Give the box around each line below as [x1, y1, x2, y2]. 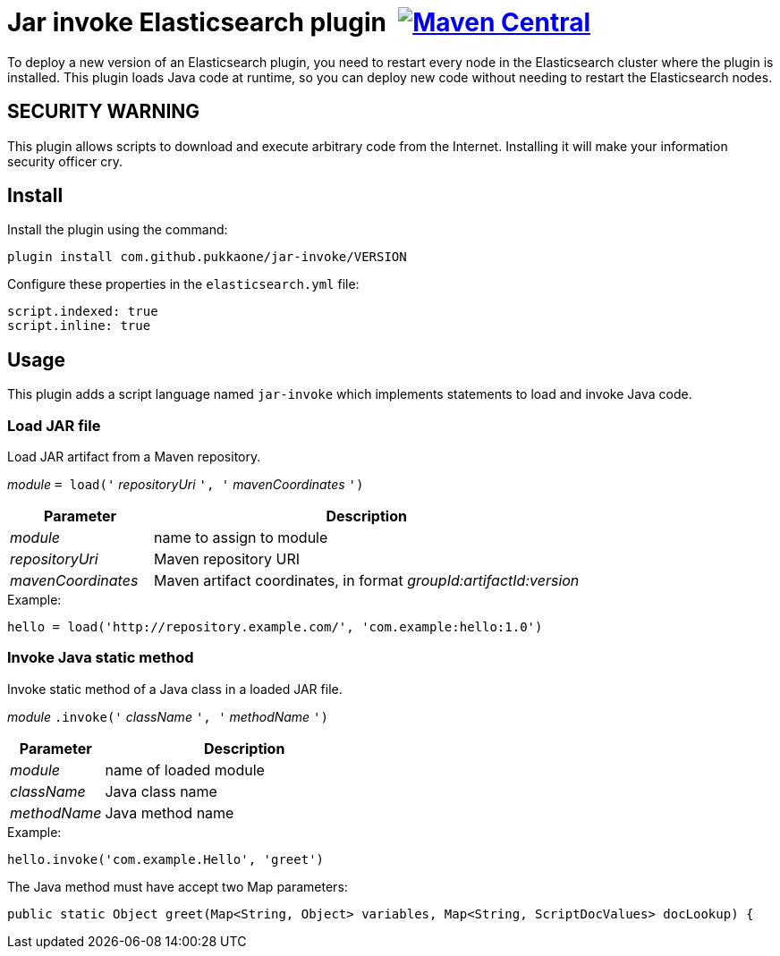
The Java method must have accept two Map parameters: [7, 878, 348, 894]
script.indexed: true [7, 304, 158, 319]
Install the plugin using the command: [7, 222, 228, 238]
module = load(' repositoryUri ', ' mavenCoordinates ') [7, 477, 364, 493]
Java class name [105, 782, 217, 800]
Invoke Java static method [7, 648, 194, 667]
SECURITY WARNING [7, 100, 200, 123]
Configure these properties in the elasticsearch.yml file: [7, 276, 360, 292]
